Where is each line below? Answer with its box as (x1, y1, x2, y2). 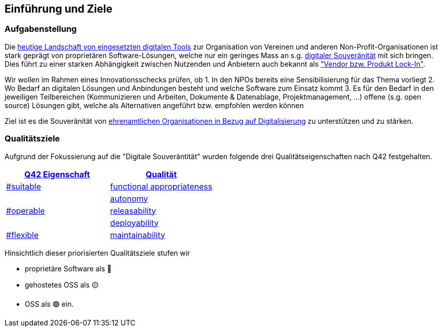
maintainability (110, 229, 165, 240)
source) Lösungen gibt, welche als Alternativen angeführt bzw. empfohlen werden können (5, 101, 304, 110)
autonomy (110, 193, 148, 204)
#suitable (6, 181, 41, 192)
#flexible (6, 229, 39, 240)
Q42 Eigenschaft (24, 169, 90, 179)
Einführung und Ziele (5, 3, 113, 15)
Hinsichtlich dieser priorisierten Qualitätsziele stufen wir (5, 248, 190, 257)
